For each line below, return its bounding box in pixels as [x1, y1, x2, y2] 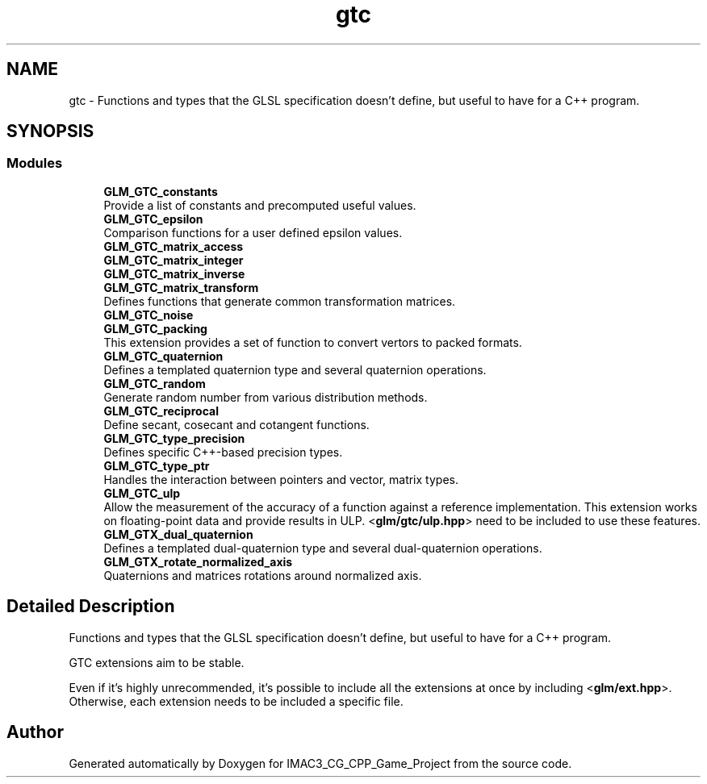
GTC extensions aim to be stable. [69, 655, 245, 669]
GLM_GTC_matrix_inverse [103, 266, 245, 281]
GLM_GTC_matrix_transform [103, 280, 259, 294]
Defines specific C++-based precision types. [103, 444, 343, 459]
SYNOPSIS [6, 121, 94, 142]
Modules [6, 155, 63, 172]
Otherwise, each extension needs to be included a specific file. [69, 694, 404, 708]
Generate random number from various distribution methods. [103, 390, 428, 404]
